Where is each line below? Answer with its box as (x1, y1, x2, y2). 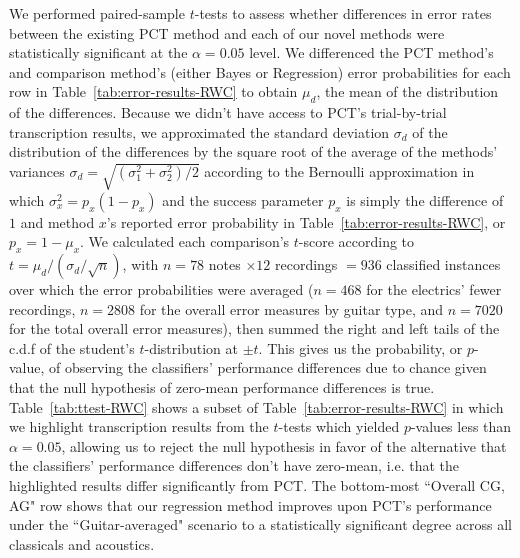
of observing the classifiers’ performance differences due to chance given (49, 357, 487, 378)
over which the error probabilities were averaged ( (9, 279, 314, 300)
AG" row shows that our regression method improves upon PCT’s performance (9, 494, 492, 515)
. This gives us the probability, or (258, 337, 463, 358)
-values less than (410, 416, 512, 437)
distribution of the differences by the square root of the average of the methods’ (9, 141, 498, 162)
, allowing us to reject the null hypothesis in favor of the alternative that (61, 435, 507, 456)
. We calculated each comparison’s (80, 231, 290, 252)
